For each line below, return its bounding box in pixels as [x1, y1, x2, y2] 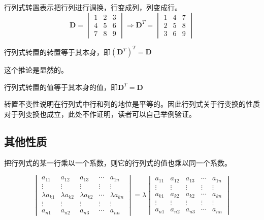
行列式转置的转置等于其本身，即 [4, 46, 111, 57]
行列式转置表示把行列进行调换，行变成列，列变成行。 [4, 2, 182, 12]
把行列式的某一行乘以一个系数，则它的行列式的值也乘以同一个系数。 [4, 157, 232, 168]
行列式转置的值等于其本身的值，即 [4, 81, 118, 92]
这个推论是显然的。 [4, 65, 68, 75]
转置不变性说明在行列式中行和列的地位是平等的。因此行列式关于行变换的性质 [4, 99, 260, 109]
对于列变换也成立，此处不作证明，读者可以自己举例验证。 [4, 108, 196, 119]
